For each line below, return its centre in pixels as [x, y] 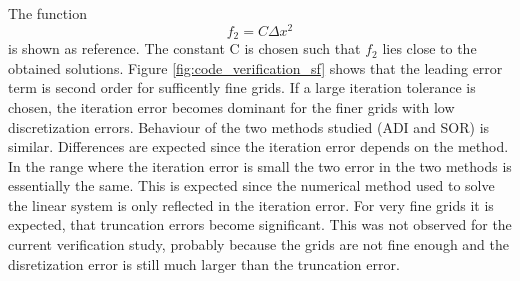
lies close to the [429, 48]
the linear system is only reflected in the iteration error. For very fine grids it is [251, 204]
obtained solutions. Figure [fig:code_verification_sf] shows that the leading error [255, 67]
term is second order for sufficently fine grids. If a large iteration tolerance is [242, 87]
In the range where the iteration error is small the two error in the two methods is [260, 165]
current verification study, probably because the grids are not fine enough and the [259, 244]
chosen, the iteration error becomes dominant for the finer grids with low [231, 106]
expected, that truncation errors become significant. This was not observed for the [260, 224]
